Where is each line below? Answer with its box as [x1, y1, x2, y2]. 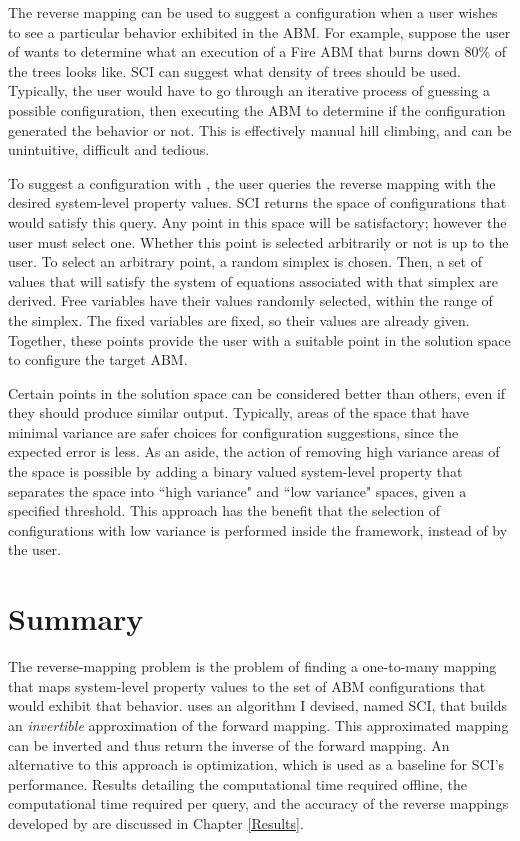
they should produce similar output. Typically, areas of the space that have [8, 402, 469, 423]
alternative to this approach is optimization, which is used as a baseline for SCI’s [8, 754, 505, 775]
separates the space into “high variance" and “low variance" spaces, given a [8, 480, 467, 501]
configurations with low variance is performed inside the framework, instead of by [8, 519, 508, 540]
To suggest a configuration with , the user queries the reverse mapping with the [8, 172, 496, 193]
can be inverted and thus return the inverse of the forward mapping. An [8, 734, 450, 755]
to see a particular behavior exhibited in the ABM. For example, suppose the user [8, 21, 511, 42]
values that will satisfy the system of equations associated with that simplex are [8, 270, 498, 291]
